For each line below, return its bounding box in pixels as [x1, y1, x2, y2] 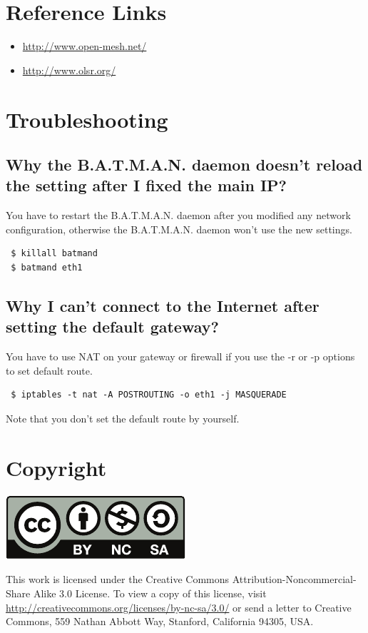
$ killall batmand [11, 248, 98, 259]
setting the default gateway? [6, 315, 219, 338]
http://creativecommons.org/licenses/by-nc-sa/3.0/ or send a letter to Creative [6, 599, 352, 614]
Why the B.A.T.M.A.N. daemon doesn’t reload [6, 153, 363, 176]
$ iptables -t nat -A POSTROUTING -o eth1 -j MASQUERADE [11, 390, 287, 400]
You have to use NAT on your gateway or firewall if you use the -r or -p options [6, 349, 355, 364]
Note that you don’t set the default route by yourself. [6, 411, 240, 426]
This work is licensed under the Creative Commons [6, 572, 230, 587]
